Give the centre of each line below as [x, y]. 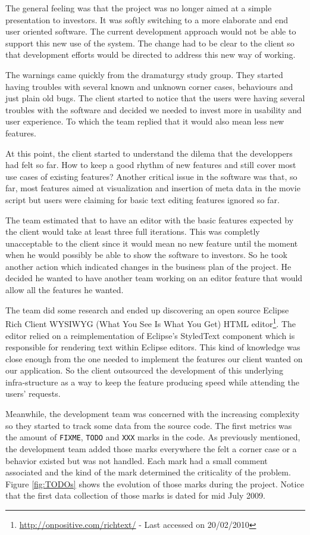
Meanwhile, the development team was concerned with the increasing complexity [153, 414]
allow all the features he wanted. [65, 290]
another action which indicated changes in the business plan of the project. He [148, 266]
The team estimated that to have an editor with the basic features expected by [150, 220]
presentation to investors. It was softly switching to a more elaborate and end [147, 19]
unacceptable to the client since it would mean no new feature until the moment [152, 243]
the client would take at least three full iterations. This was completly [133, 231]
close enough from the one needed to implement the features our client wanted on [154, 358]
